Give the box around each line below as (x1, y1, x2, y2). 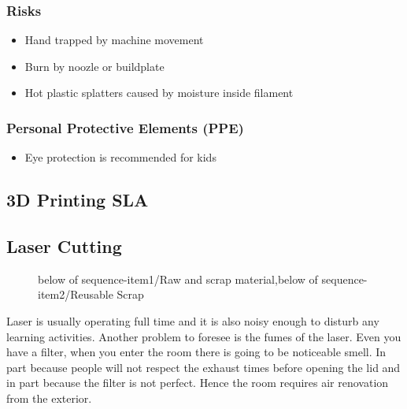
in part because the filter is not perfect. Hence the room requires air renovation (6, 374, 389, 391)
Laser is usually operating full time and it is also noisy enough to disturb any (6, 312, 379, 329)
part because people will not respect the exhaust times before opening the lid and (6, 359, 401, 375)
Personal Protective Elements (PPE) (6, 117, 244, 137)
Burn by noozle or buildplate (24, 58, 165, 74)
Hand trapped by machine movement (24, 32, 204, 48)
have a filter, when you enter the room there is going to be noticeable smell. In (6, 344, 387, 360)
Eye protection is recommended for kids (24, 149, 216, 165)
